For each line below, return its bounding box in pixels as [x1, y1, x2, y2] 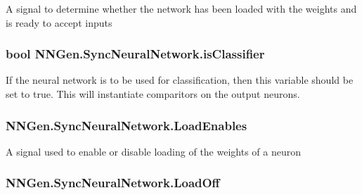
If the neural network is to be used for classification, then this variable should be [6, 73, 354, 87]
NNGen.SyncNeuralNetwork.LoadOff [6, 174, 220, 191]
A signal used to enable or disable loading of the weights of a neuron [6, 144, 301, 158]
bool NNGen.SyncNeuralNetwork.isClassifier [6, 45, 265, 63]
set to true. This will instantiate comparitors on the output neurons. [6, 87, 300, 101]
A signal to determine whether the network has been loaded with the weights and [6, 1, 357, 15]
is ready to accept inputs [6, 15, 112, 30]
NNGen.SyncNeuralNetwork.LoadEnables [6, 116, 247, 134]
